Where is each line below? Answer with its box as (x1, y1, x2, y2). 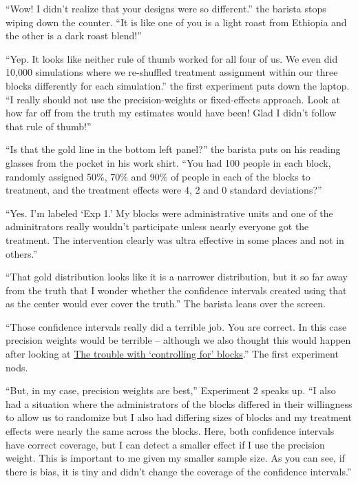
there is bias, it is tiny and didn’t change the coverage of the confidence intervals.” (6, 464, 352, 478)
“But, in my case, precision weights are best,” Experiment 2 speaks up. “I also (6, 383, 336, 398)
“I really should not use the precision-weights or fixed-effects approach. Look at (6, 92, 341, 106)
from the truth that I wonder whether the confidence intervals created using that (6, 282, 347, 297)
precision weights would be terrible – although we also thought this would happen (6, 333, 351, 347)
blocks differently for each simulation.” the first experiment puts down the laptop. (6, 78, 350, 92)
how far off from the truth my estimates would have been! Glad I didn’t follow (6, 105, 337, 120)
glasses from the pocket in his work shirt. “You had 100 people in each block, (6, 155, 331, 169)
